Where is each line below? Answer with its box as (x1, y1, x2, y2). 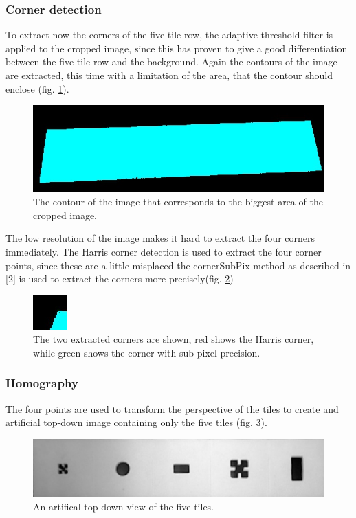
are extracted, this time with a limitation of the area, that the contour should (5, 68, 333, 82)
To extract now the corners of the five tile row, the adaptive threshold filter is (5, 27, 333, 42)
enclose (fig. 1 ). (5, 81, 69, 95)
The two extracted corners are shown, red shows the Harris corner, (33, 332, 314, 346)
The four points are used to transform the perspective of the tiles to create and (5, 401, 339, 416)
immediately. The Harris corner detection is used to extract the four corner (5, 244, 322, 258)
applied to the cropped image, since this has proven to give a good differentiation (5, 41, 348, 55)
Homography (5, 374, 78, 392)
